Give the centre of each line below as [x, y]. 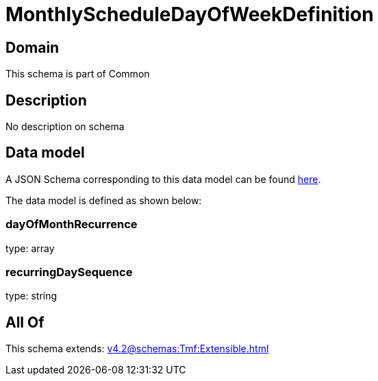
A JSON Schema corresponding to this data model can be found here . [163, 179]
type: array [30, 248]
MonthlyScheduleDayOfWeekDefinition [190, 14]
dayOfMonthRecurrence [72, 224]
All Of [25, 322]
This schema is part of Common [78, 74]
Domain [33, 47]
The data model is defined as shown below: [104, 200]
